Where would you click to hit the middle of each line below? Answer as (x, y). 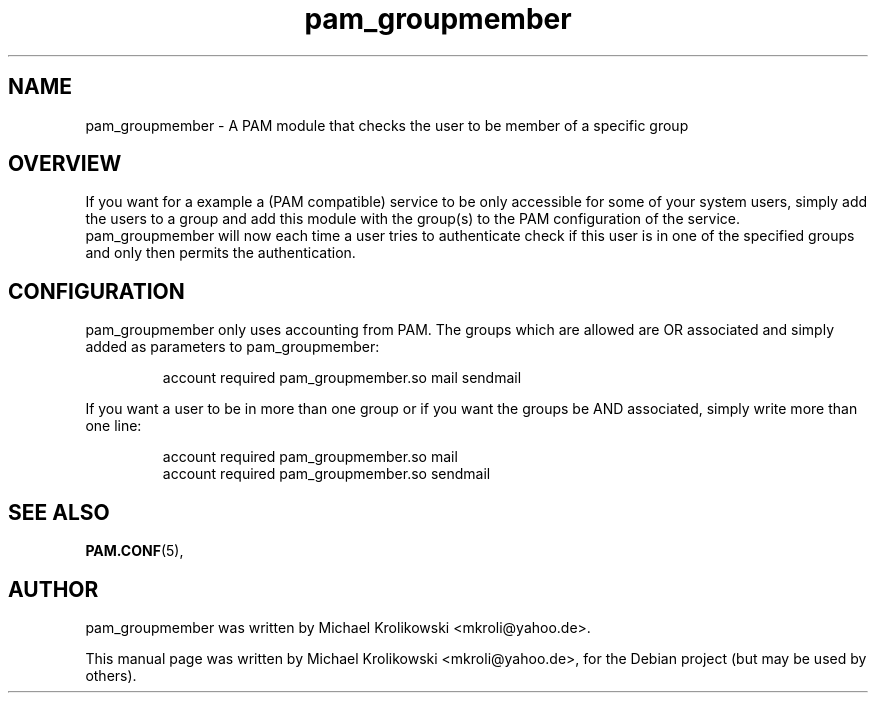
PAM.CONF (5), (134, 551)
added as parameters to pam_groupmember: (232, 347)
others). (111, 675)
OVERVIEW (65, 164)
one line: (113, 426)
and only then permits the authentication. (220, 253)
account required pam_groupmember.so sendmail (326, 474)
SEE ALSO (59, 512)
